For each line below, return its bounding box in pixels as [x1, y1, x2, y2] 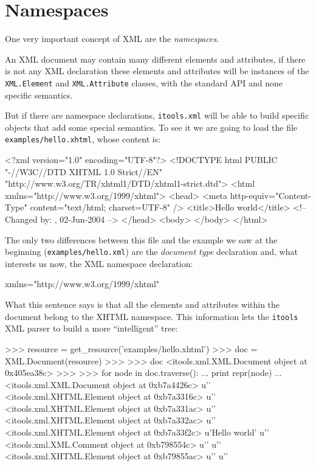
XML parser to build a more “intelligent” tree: [5, 322, 178, 335]
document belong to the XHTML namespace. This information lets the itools [5, 310, 298, 322]
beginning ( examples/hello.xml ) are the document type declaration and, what [5, 245, 298, 258]
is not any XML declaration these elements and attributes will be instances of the [5, 64, 309, 77]
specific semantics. [5, 88, 73, 101]
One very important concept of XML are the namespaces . [5, 32, 219, 45]
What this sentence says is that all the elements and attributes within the [5, 298, 280, 311]
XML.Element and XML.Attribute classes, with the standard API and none [5, 76, 283, 89]
